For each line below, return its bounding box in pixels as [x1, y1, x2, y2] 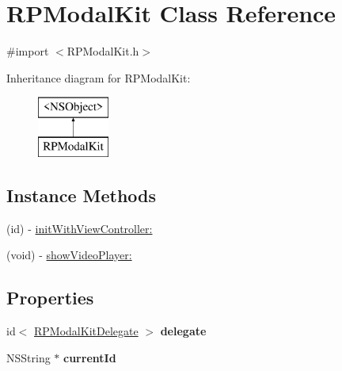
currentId [63, 349, 116, 365]
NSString [6, 349, 51, 365]
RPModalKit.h [66, 43, 139, 59]
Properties [6, 285, 94, 310]
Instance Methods [6, 182, 156, 207]
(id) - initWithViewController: [6, 220, 153, 236]
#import [6, 43, 49, 59]
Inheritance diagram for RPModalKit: [6, 69, 191, 86]
